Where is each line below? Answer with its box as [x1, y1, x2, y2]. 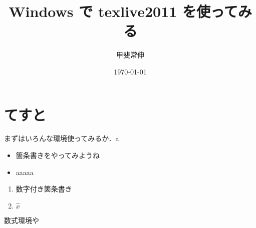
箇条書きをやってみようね [16, 150, 100, 160]
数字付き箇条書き [16, 183, 72, 194]
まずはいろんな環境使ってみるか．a [4, 133, 119, 143]
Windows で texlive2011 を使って [9, 1, 238, 21]
